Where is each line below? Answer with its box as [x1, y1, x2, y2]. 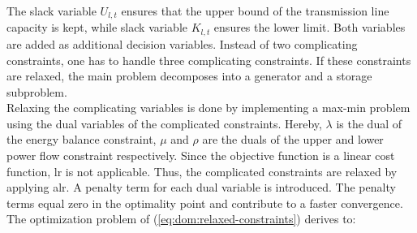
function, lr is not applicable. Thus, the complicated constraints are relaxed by [6, 162, 398, 179]
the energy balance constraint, [6, 131, 157, 148]
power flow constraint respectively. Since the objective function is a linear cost [6, 147, 395, 164]
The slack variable [6, 2, 97, 19]
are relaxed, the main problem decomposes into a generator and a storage [6, 67, 372, 84]
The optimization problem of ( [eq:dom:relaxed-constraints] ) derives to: [6, 210, 356, 227]
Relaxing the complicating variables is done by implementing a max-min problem [6, 99, 411, 116]
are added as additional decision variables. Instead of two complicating [6, 35, 358, 52]
